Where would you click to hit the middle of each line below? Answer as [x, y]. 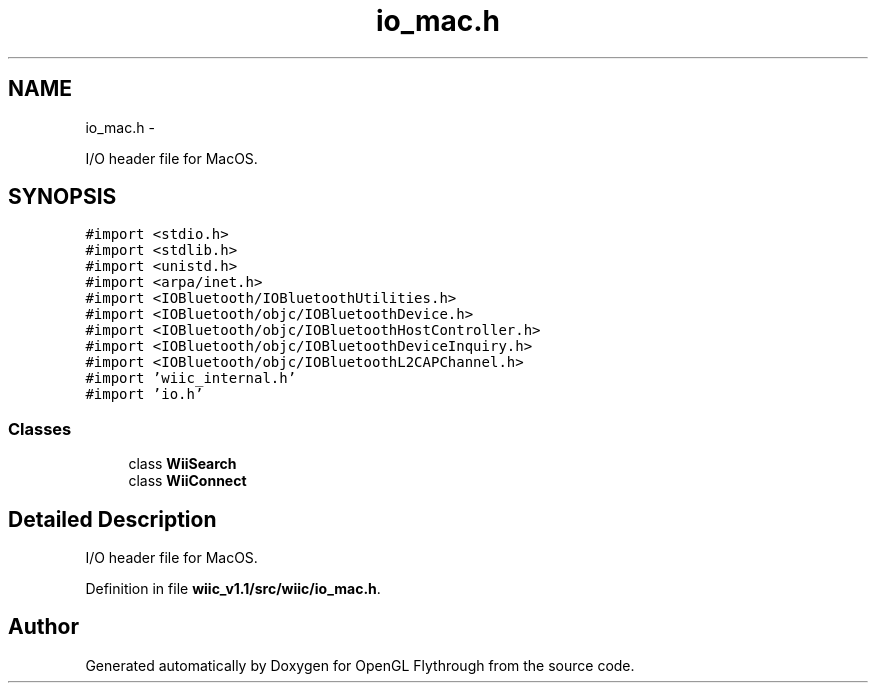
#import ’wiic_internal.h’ [191, 378]
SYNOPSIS [62, 197]
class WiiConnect [187, 481]
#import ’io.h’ [144, 394]
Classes [40, 428]
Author [43, 627]
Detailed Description [112, 519]
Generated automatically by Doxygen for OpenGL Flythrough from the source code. [360, 665]
